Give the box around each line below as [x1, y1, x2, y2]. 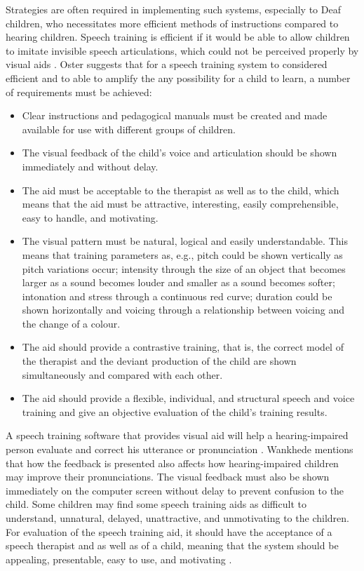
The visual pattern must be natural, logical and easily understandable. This [22, 234, 348, 248]
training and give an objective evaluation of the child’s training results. [22, 404, 328, 419]
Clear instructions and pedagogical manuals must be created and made [22, 108, 328, 123]
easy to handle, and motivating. [22, 210, 159, 224]
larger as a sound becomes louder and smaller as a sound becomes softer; [22, 275, 335, 290]
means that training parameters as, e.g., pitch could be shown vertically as [22, 247, 343, 262]
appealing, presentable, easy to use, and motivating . [6, 551, 232, 566]
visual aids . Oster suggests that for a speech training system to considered [6, 57, 328, 72]
